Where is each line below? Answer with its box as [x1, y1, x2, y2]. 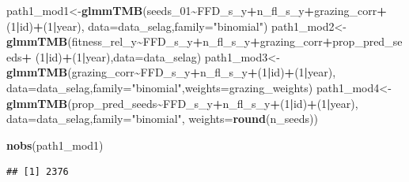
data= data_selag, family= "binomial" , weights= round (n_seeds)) [6, 110, 318, 127]
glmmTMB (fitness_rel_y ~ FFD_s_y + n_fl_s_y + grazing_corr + [6, 33, 333, 50]
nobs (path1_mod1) [6, 136, 104, 153]
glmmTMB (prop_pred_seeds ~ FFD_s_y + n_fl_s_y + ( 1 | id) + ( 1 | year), [6, 95, 358, 111]
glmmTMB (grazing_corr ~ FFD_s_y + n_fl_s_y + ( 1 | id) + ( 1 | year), [6, 64, 336, 80]
